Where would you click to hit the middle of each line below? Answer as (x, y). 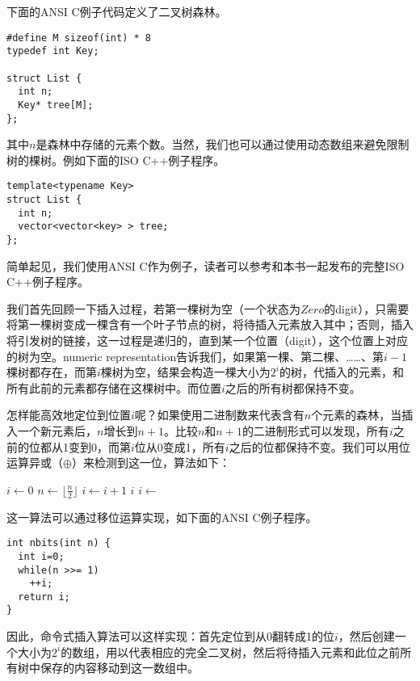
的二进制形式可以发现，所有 (315, 431)
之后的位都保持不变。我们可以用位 (319, 446)
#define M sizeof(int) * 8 (79, 38)
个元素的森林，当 (357, 415)
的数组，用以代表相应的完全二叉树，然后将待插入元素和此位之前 (231, 652)
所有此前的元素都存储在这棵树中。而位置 (114, 387)
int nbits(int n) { (59, 543)
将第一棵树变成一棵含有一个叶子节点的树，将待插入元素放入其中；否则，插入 (210, 324)
